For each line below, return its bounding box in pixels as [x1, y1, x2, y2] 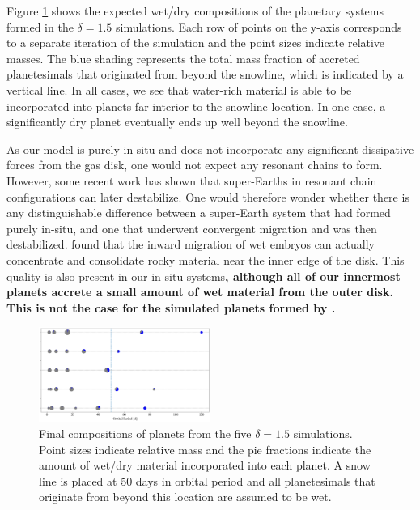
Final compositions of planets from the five [39, 425, 252, 442]
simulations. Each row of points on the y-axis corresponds [115, 18, 402, 35]
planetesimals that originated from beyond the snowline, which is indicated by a [6, 66, 404, 83]
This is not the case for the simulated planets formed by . [6, 299, 336, 316]
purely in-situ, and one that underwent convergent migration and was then [6, 219, 377, 236]
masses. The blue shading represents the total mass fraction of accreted [6, 49, 360, 66]
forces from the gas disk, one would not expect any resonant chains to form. [6, 156, 383, 173]
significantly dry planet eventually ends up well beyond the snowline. [6, 113, 348, 130]
